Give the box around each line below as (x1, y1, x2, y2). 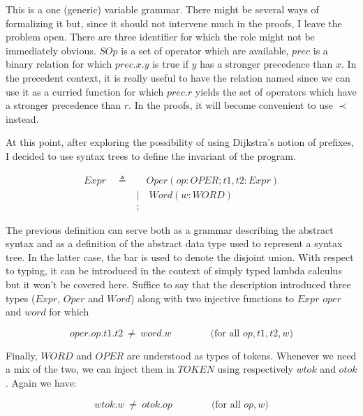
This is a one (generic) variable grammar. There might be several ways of (6, 2, 319, 16)
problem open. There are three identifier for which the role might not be (6, 29, 315, 44)
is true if (152, 57, 189, 71)
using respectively (217, 362, 293, 376)
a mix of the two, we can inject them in (6, 362, 175, 376)
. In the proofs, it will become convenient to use (128, 98, 333, 112)
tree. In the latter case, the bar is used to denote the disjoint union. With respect (6, 249, 354, 264)
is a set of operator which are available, (121, 43, 289, 57)
